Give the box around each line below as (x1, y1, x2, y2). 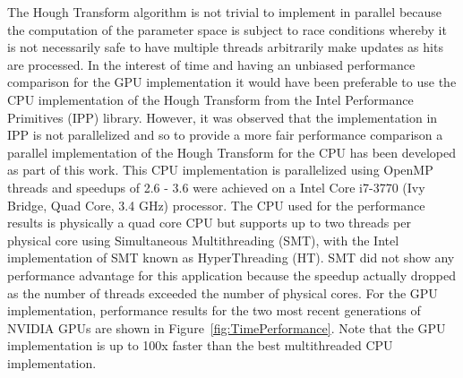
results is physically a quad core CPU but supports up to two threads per (7, 213, 411, 232)
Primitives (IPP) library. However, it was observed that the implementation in (7, 107, 438, 126)
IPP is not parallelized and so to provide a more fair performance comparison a (7, 125, 443, 144)
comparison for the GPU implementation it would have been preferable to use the (7, 73, 457, 91)
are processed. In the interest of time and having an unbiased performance (7, 55, 416, 73)
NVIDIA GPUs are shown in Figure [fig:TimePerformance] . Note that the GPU (7, 318, 446, 337)
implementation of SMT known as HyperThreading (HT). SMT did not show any (7, 248, 455, 267)
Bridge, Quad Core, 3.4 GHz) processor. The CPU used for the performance (7, 195, 425, 214)
